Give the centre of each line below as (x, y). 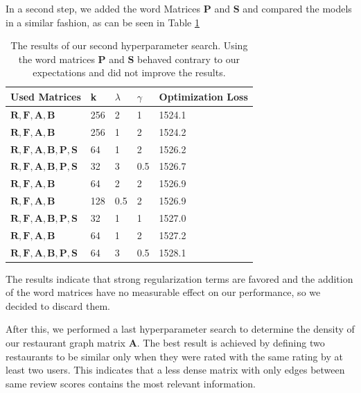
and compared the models (297, 8)
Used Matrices (46, 96)
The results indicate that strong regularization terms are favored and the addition (179, 278)
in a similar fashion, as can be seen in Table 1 (103, 22)
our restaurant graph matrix (65, 343)
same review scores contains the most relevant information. (131, 383)
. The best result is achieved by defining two (231, 343)
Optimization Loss (203, 96)
